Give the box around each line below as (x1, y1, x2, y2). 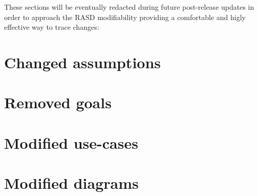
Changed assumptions (4, 51, 161, 72)
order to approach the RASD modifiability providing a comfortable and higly (4, 11, 246, 22)
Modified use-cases (4, 132, 138, 153)
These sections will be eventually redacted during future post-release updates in (4, 2, 254, 12)
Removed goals (4, 92, 112, 113)
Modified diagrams (4, 172, 139, 193)
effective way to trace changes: (4, 22, 99, 32)
